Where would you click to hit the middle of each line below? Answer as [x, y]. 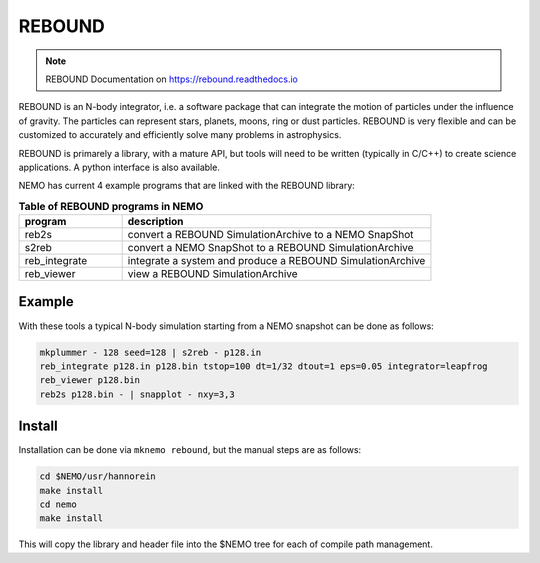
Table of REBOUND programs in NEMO [111, 206]
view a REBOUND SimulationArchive [213, 274]
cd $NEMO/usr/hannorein [98, 476]
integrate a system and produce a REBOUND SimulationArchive [276, 261]
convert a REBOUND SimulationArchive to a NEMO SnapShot [270, 235]
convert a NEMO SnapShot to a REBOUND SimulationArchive [270, 248]
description [155, 222]
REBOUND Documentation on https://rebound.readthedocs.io [172, 79]
